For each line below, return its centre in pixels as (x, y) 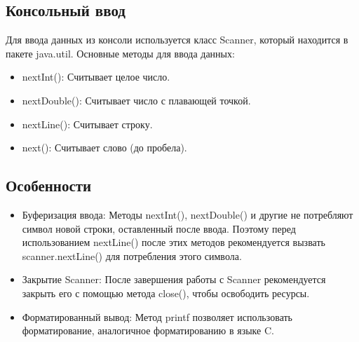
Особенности (49, 185)
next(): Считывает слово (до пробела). (104, 148)
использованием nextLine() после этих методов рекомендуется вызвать (174, 242)
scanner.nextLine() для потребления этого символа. (132, 255)
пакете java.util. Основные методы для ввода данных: (120, 53)
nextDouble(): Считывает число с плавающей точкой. (136, 100)
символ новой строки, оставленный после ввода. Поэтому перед (159, 228)
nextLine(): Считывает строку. (87, 124)
